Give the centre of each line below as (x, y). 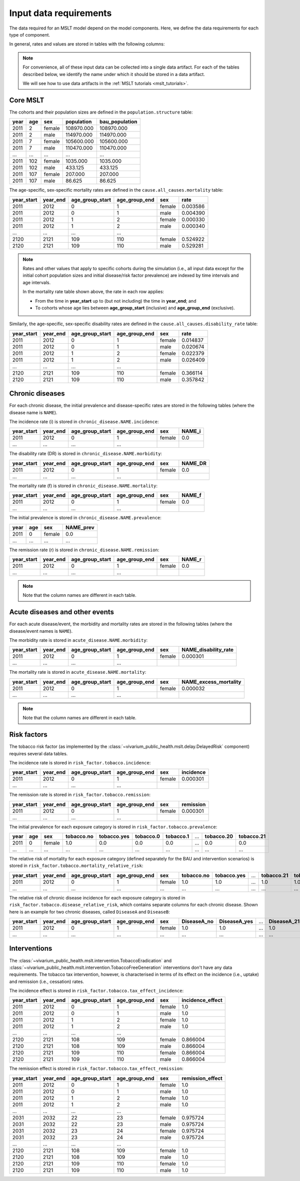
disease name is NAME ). (33, 412)
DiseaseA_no (198, 921)
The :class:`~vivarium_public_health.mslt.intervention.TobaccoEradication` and (90, 960)
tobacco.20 (219, 836)
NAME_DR (194, 463)
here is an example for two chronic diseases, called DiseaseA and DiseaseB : (89, 912)
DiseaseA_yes (236, 921)
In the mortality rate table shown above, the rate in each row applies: (93, 292)
